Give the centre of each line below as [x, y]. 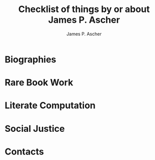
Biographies [30, 59]
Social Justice [35, 129]
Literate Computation [50, 105]
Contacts [24, 151]
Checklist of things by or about [84, 9]
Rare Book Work [39, 83]
